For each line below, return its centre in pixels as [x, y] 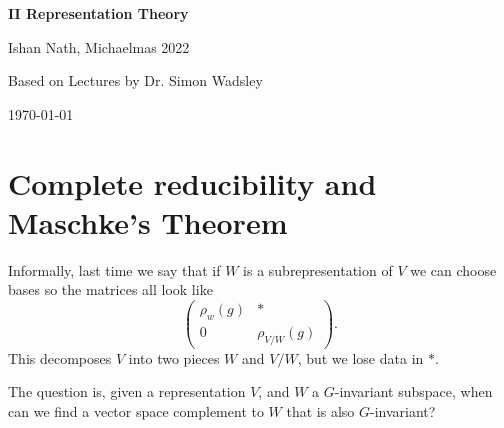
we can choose [453, 269]
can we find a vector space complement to [136, 410]
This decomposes [60, 357]
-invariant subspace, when [413, 391]
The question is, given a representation [127, 391]
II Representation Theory [98, 13]
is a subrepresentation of [318, 269]
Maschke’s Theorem [148, 221]
